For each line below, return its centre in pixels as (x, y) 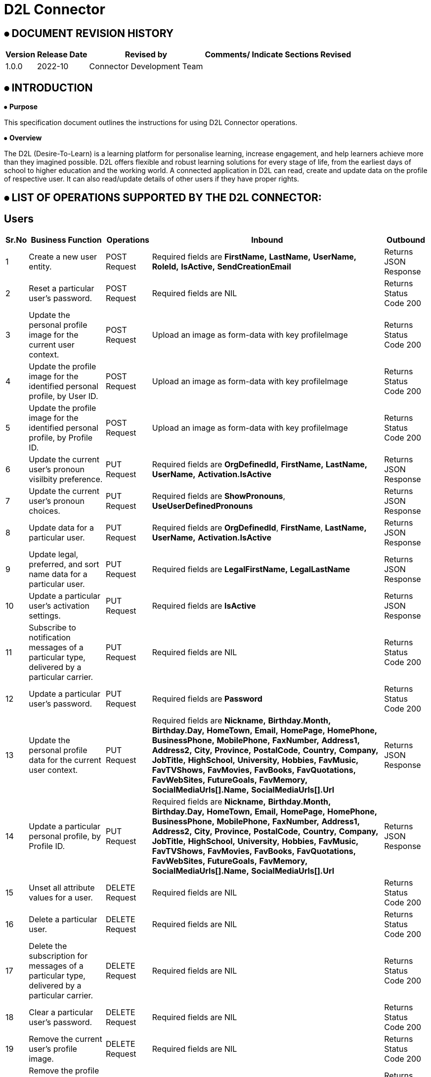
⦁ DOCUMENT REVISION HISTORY (89, 33)
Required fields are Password (207, 699)
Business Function (66, 240)
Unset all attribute (62, 888)
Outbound (406, 240)
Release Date (62, 55)
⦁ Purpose (21, 107)
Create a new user (63, 257)
